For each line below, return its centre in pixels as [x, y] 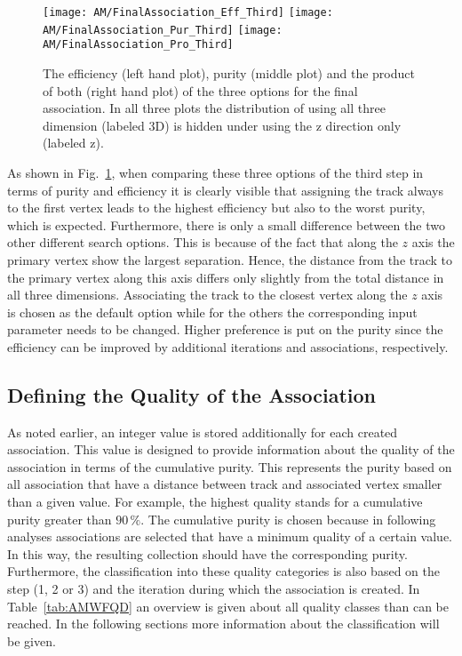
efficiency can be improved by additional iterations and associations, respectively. [228, 346]
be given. [32, 640]
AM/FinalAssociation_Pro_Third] [138, 45]
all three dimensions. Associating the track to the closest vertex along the [207, 295]
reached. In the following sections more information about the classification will [223, 624]
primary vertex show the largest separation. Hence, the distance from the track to [230, 259]
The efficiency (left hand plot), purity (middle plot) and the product [229, 72]
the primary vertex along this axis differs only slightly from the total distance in [226, 277]
